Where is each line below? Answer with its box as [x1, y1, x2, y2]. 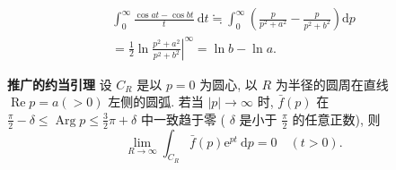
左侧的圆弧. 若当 [108, 92, 204, 111]
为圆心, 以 [199, 74, 258, 93]
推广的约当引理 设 [7, 74, 112, 93]
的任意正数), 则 [292, 109, 381, 128]
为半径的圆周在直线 [275, 74, 389, 93]
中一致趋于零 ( [140, 109, 226, 128]
